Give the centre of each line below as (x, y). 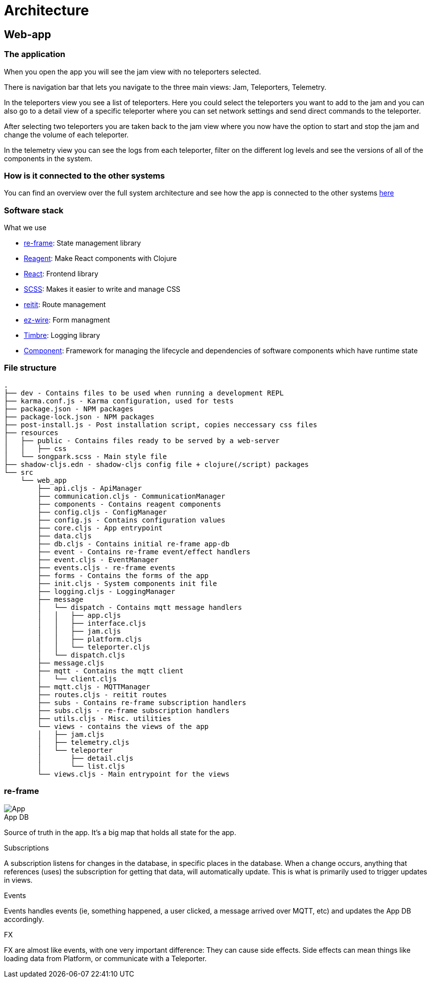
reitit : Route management (65, 305)
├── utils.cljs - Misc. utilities (104, 718)
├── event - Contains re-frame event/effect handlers (144, 552)
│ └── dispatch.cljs (81, 655)
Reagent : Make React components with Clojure (100, 259)
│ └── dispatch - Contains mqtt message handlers (140, 607)
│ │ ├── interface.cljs (92, 623)
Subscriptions (27, 848)
